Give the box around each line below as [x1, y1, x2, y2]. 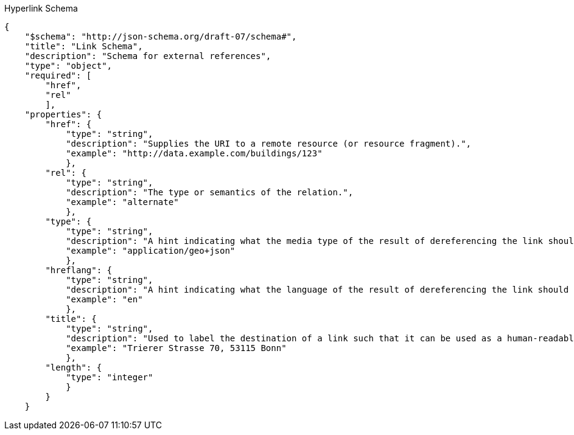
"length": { [45, 363, 102, 372]
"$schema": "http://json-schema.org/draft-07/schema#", [24, 32, 297, 41]
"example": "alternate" [66, 197, 179, 207]
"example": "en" [66, 294, 143, 304]
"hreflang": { [45, 265, 113, 275]
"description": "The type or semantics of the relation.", [66, 187, 354, 197]
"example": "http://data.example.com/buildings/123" [66, 148, 323, 158]
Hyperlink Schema [4, 3, 78, 13]
